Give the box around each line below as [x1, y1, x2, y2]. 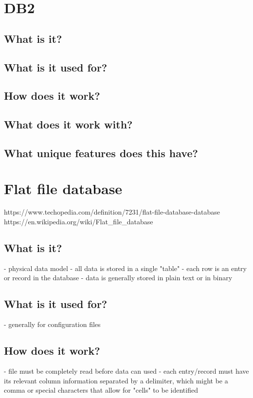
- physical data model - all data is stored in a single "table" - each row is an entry [4, 263, 247, 273]
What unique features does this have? [4, 145, 198, 160]
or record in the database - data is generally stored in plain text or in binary [4, 272, 233, 283]
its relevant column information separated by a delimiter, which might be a [4, 375, 228, 385]
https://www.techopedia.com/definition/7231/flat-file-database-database [4, 207, 220, 217]
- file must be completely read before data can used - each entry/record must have [4, 365, 249, 376]
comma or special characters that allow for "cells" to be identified [4, 385, 198, 395]
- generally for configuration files [4, 319, 101, 329]
